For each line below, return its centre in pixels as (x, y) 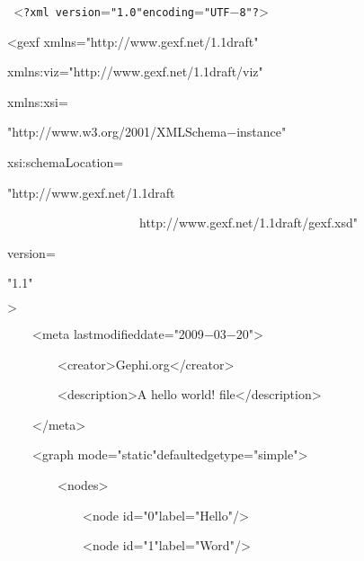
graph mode (75, 454)
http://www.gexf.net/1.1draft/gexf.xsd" (249, 223)
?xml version (62, 13)
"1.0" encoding (152, 13)
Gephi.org (142, 364)
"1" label (164, 545)
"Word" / (218, 545)
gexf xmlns (46, 41)
